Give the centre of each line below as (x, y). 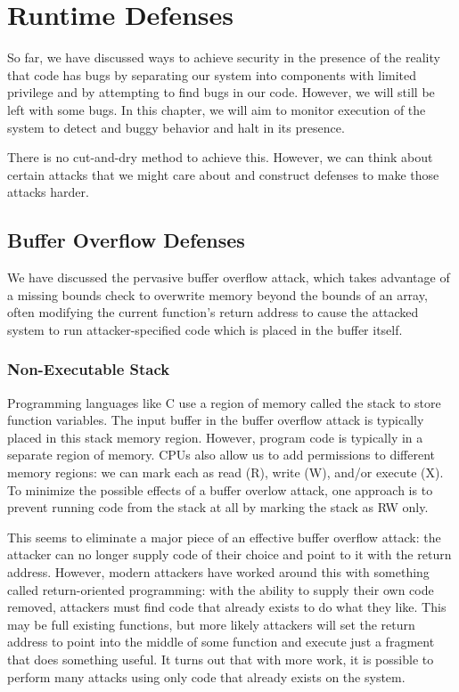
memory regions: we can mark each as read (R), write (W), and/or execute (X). (225, 472)
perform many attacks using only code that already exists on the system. (206, 676)
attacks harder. (48, 192)
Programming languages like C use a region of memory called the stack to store (224, 402)
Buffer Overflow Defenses (126, 240)
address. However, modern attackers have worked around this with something (218, 572)
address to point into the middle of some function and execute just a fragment (221, 642)
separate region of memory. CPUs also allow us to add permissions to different (221, 455)
